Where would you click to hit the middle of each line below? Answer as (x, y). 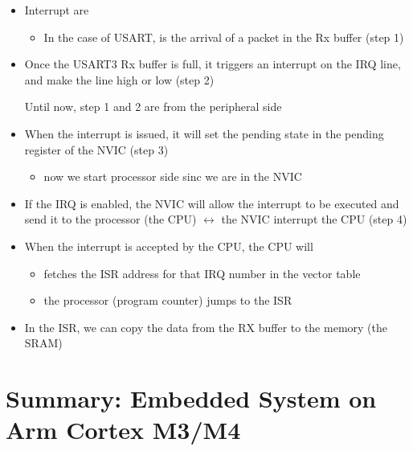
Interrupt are (57, 10)
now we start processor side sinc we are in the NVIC (173, 176)
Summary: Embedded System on (191, 398)
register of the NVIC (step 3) (96, 149)
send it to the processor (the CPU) (110, 219)
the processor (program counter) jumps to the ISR (168, 300)
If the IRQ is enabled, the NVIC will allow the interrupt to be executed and (212, 203)
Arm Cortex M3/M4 (123, 430)
